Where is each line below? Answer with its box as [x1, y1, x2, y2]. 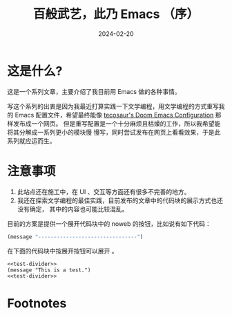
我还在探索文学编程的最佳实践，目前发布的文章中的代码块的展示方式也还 [17, 196, 223, 204]
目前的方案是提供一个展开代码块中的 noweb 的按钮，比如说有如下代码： [7, 219, 212, 228]
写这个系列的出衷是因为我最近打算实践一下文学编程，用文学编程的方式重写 [7, 102, 219, 111]
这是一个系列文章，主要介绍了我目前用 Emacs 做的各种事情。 [7, 87, 181, 95]
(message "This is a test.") [7, 267, 91, 274]
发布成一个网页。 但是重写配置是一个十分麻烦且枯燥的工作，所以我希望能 [12, 119, 221, 128]
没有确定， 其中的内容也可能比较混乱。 [17, 204, 128, 213]
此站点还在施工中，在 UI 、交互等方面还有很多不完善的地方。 [17, 187, 191, 195]
